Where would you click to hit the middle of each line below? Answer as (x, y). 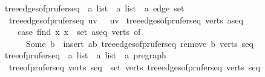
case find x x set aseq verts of (79, 32)
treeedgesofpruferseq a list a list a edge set (94, 8)
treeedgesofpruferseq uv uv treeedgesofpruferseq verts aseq (126, 20)
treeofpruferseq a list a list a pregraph (85, 55)
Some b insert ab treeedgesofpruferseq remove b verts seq (139, 43)
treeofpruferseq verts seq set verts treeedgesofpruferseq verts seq (134, 66)
